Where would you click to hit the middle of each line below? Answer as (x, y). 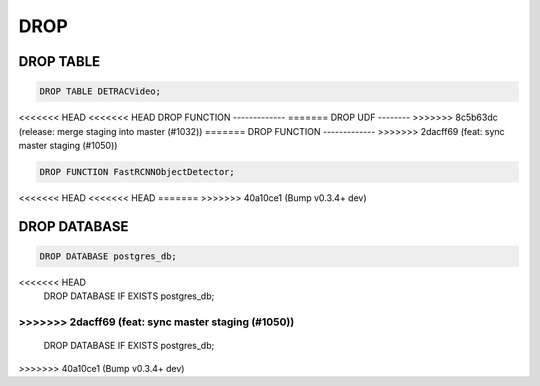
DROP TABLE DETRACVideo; (100, 91)
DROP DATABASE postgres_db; (108, 256)
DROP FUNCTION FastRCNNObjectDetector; (137, 171)
